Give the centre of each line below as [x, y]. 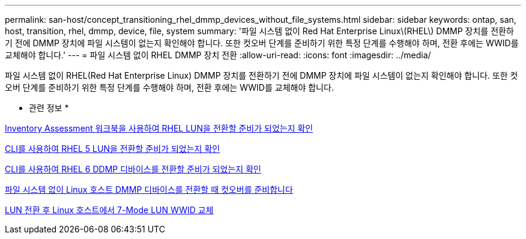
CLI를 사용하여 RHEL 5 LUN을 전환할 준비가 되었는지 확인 [113, 149]
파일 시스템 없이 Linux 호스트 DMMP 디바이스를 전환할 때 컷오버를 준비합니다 [149, 189]
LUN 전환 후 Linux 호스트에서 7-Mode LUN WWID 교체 [109, 210]
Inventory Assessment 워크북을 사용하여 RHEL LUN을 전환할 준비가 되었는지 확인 [159, 128]
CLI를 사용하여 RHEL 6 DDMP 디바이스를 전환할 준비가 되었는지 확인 [133, 169]
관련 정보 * [49, 108]
